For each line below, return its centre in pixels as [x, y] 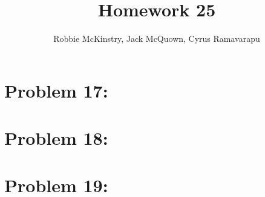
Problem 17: [56, 90]
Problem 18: [56, 138]
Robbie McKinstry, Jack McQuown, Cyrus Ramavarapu [157, 38]
